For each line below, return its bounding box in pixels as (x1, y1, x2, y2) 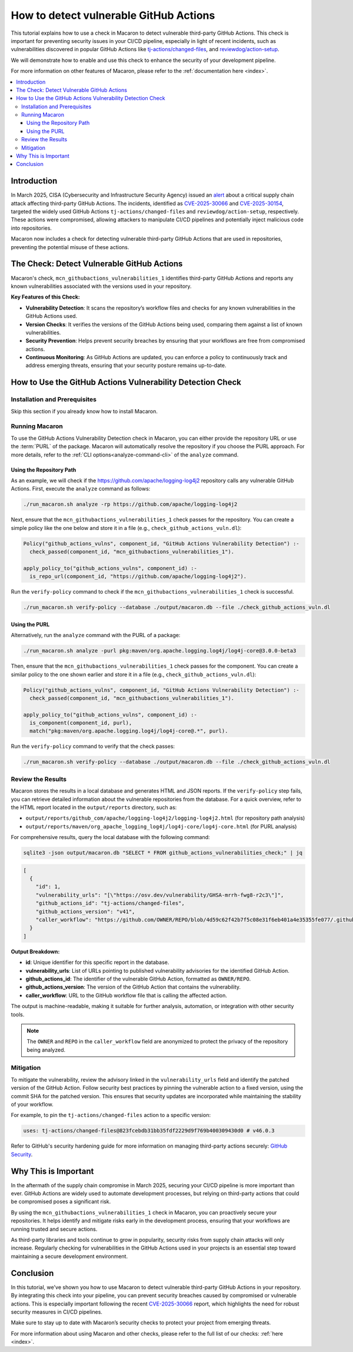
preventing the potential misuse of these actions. (11, 243, 129, 250)
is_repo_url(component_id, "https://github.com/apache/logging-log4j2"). (29, 573, 247, 580)
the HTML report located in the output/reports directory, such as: (11, 804, 177, 811)
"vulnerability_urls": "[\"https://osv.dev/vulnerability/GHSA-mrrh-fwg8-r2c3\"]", (35, 892, 284, 898)
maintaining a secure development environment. (11, 1252, 128, 1260)
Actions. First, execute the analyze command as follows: (11, 485, 151, 492)
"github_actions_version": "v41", (35, 908, 135, 915)
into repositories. (11, 224, 52, 231)
